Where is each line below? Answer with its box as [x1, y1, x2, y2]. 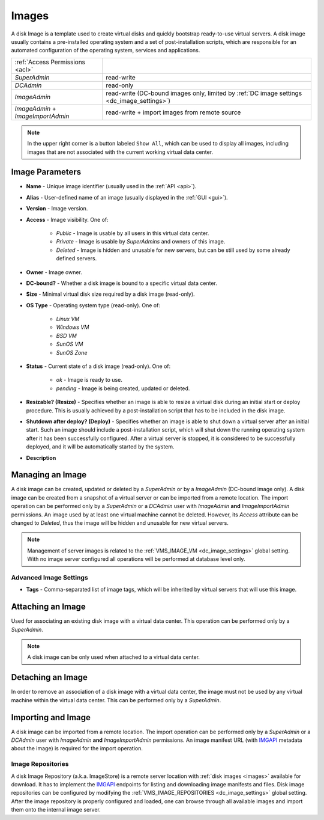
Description [26, 454, 56, 461]
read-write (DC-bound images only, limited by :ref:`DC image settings [106, 89, 302, 97]
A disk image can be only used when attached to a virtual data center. [27, 653, 200, 661]
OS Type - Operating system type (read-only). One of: [26, 301, 160, 309]
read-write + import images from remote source [106, 108, 241, 117]
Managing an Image [11, 470, 87, 480]
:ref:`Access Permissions [14, 58, 86, 66]
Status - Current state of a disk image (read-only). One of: [26, 363, 171, 370]
